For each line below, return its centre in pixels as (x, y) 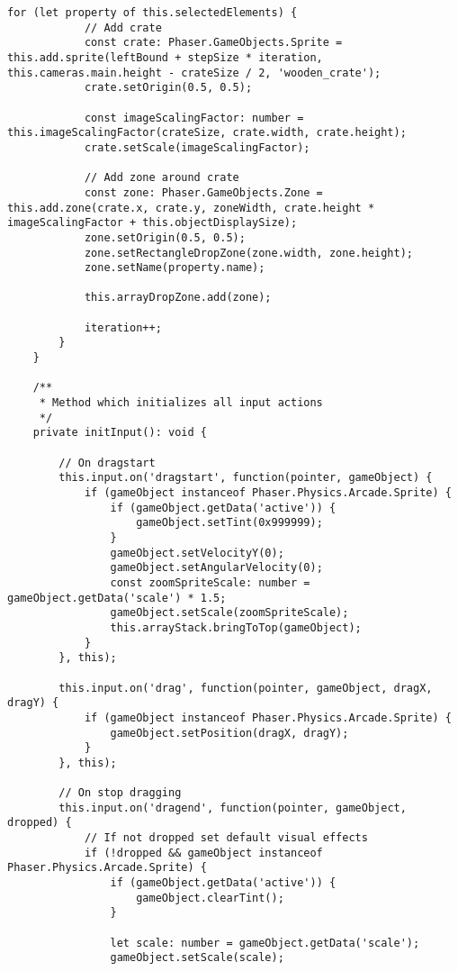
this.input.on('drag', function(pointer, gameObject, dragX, (246, 688)
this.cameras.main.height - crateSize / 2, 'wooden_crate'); (194, 73)
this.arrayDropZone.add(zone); (178, 298)
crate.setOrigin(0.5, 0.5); (168, 88)
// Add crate (123, 27)
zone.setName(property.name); (175, 268)
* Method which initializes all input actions (181, 403)
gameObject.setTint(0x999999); (229, 523)
